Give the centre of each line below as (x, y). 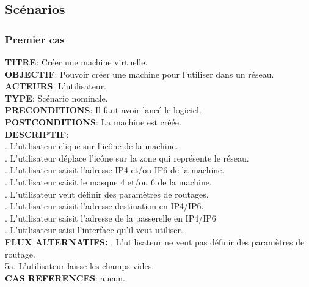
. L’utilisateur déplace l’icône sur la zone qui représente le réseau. (127, 158)
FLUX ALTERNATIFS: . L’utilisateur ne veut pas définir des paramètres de (155, 241)
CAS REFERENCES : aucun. (65, 278)
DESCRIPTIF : (37, 134)
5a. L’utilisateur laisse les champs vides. (80, 266)
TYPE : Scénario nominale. (56, 98)
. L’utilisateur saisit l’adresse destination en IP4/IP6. (104, 206)
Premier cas (35, 39)
